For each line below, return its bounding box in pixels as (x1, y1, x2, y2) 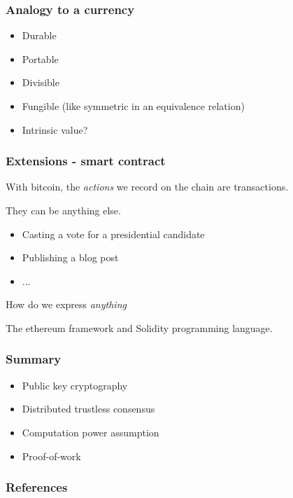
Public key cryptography (22, 378, 128, 392)
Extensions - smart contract (6, 152, 166, 170)
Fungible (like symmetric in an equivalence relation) (22, 99, 245, 113)
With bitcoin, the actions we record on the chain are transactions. (6, 179, 289, 194)
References (6, 478, 68, 496)
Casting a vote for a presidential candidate (22, 226, 205, 241)
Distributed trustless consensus (22, 401, 155, 416)
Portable (22, 51, 59, 66)
